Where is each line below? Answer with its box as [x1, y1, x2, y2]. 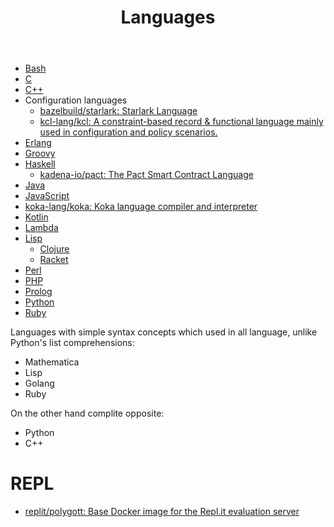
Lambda [24, 222, 59, 234]
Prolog [24, 286, 53, 298]
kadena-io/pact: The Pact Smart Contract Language [39, 169, 254, 181]
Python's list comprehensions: [10, 337, 135, 349]
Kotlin [24, 211, 49, 223]
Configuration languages [24, 94, 128, 106]
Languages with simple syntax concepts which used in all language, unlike [10, 326, 318, 338]
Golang [24, 377, 55, 390]
